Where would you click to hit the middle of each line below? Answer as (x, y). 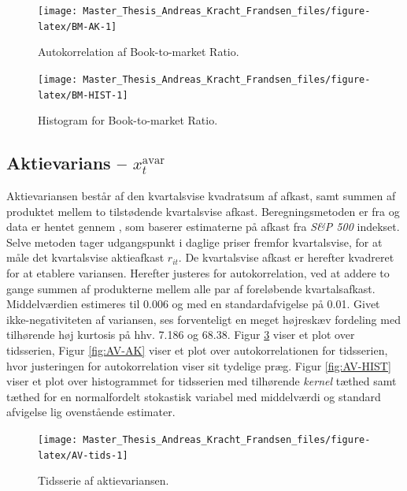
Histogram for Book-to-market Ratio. (128, 120)
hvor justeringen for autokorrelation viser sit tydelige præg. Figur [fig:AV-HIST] (199, 365)
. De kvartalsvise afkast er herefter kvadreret (286, 257)
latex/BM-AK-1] (78, 26)
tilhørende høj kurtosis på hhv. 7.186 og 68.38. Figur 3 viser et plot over (181, 335)
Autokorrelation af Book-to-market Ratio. (139, 52)
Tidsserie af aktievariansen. (104, 480)
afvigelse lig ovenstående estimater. (91, 412)
